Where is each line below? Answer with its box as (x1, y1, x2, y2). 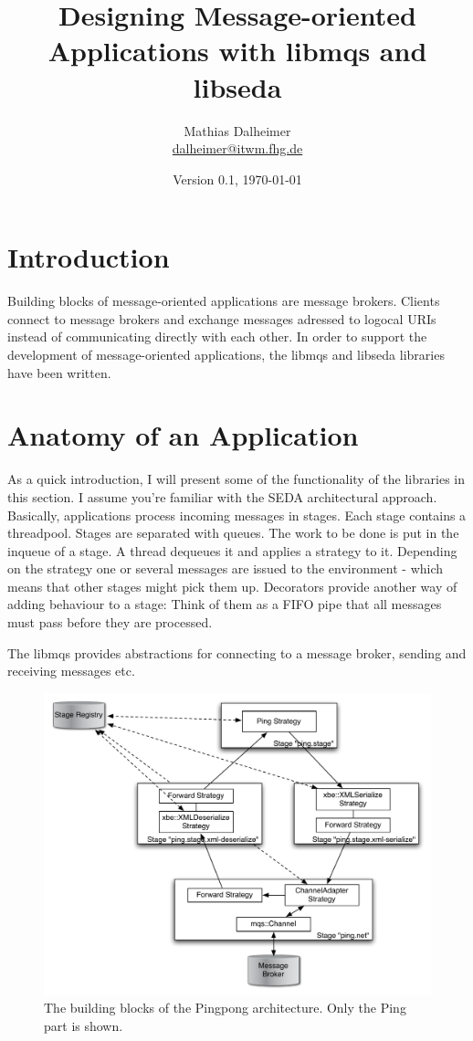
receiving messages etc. (7, 661, 135, 680)
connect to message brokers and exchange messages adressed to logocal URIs (7, 309, 436, 328)
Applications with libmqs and (47, 32, 427, 69)
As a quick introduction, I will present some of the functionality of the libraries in (7, 469, 465, 489)
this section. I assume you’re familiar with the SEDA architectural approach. (7, 487, 437, 506)
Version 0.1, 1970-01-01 (173, 169, 302, 188)
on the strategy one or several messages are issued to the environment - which (7, 559, 444, 578)
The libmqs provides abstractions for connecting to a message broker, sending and (7, 643, 467, 662)
